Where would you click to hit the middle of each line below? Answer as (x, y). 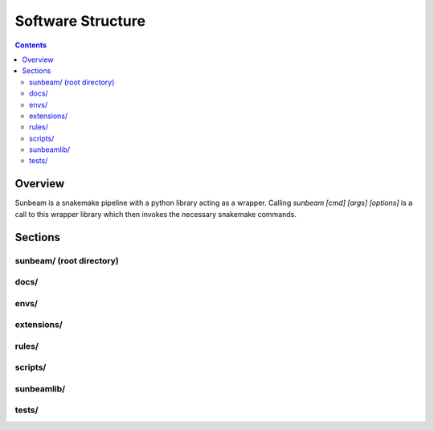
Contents (31, 45)
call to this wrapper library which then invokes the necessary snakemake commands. (156, 214)
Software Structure (80, 21)
